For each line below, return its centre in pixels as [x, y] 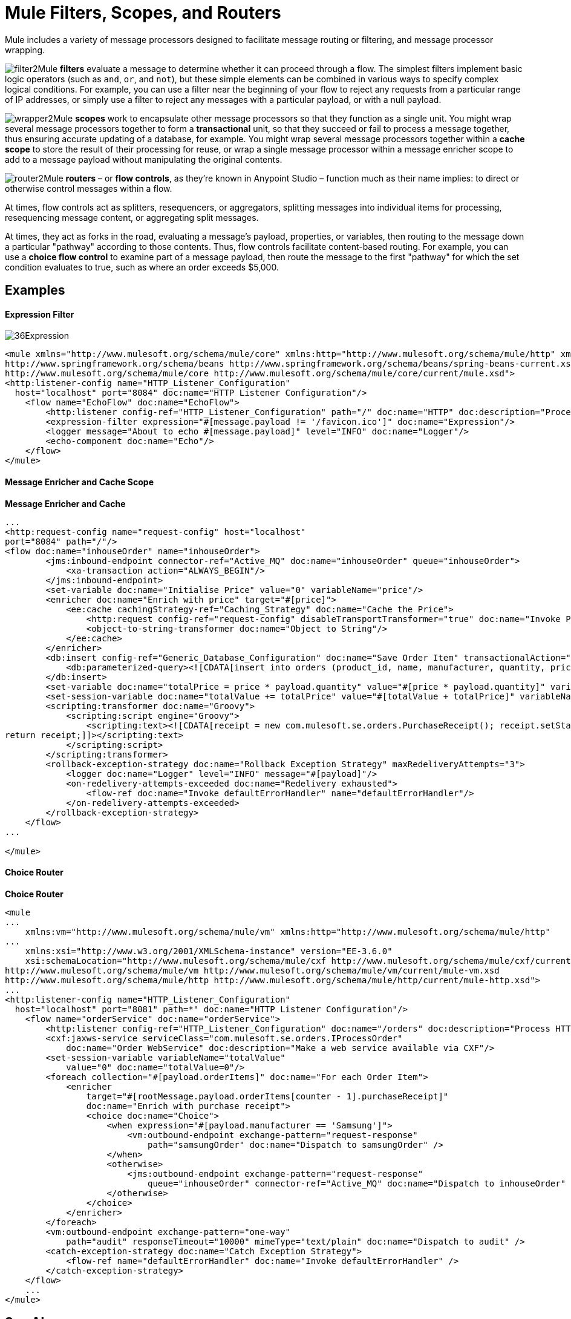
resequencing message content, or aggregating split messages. [132, 217]
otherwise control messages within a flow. [89, 188]
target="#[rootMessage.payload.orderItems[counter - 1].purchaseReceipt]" [267, 1096]
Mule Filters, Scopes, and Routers [143, 13]
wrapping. [25, 50]
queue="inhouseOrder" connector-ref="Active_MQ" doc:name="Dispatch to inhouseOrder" [357, 1183]
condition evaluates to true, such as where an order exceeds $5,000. [142, 267]
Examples [35, 290]
